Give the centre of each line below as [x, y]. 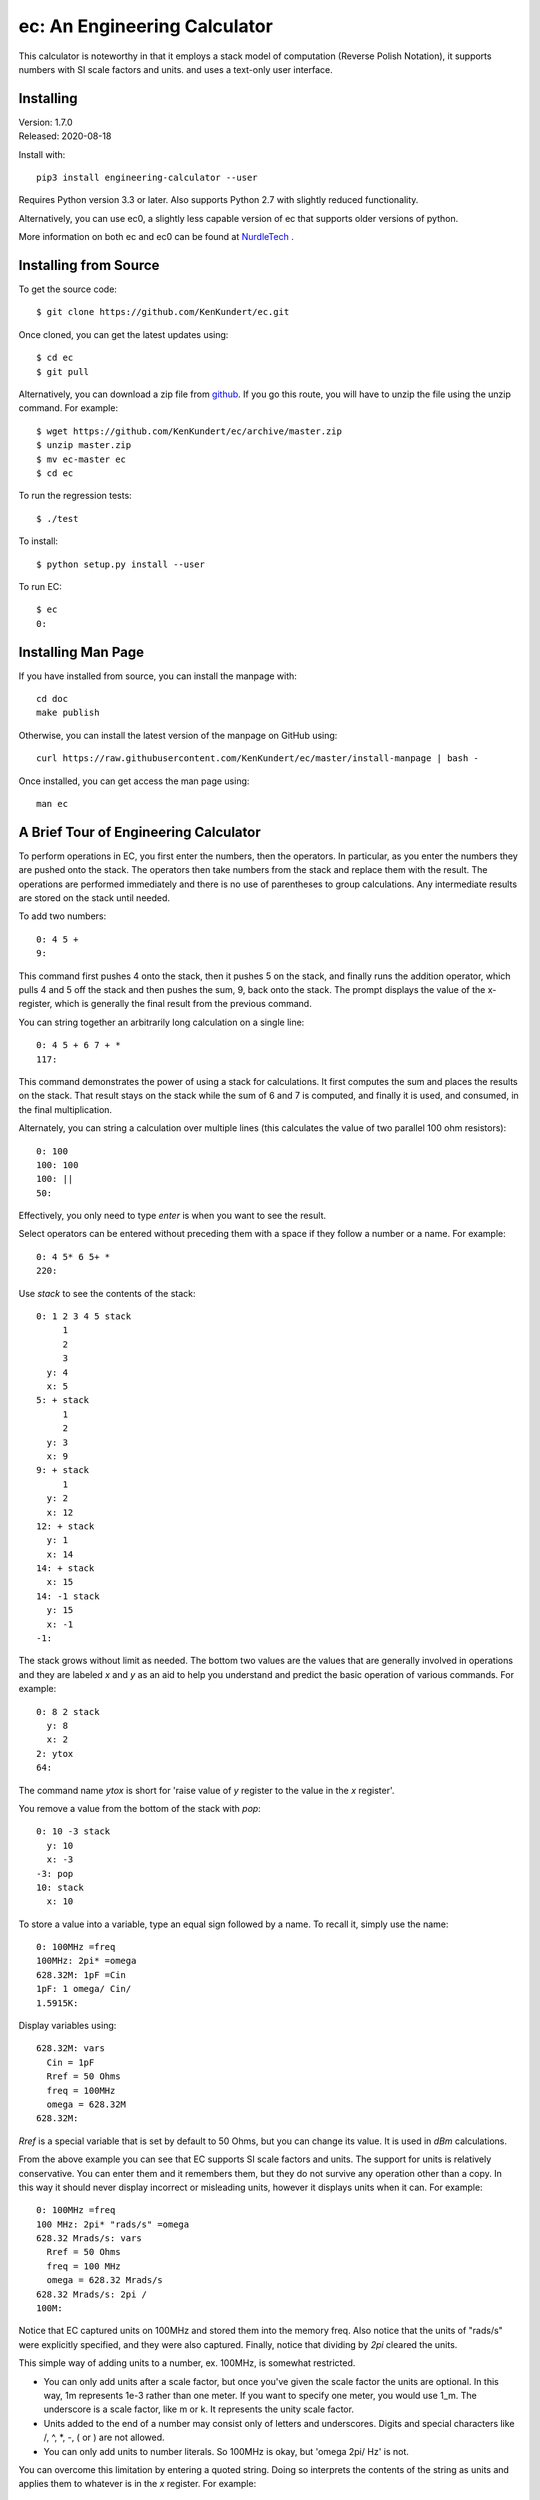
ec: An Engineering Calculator [146, 26]
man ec [52, 803]
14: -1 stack [68, 1596]
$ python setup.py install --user [120, 564]
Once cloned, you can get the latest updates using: [123, 334]
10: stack [60, 1887]
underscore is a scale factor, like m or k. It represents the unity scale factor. [199, 2409]
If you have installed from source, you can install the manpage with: [157, 676]
